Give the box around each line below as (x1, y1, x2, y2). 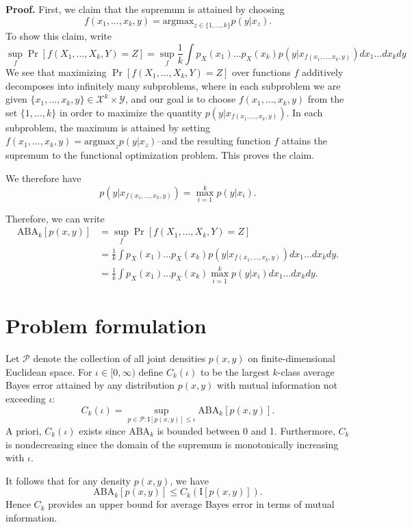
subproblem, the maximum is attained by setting (5, 120, 210, 134)
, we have (170, 473, 209, 487)
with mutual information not (217, 378, 337, 392)
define (138, 364, 164, 378)
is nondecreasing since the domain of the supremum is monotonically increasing (5, 437, 339, 451)
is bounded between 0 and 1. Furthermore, (157, 423, 335, 437)
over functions (232, 64, 291, 79)
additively (302, 64, 344, 79)
